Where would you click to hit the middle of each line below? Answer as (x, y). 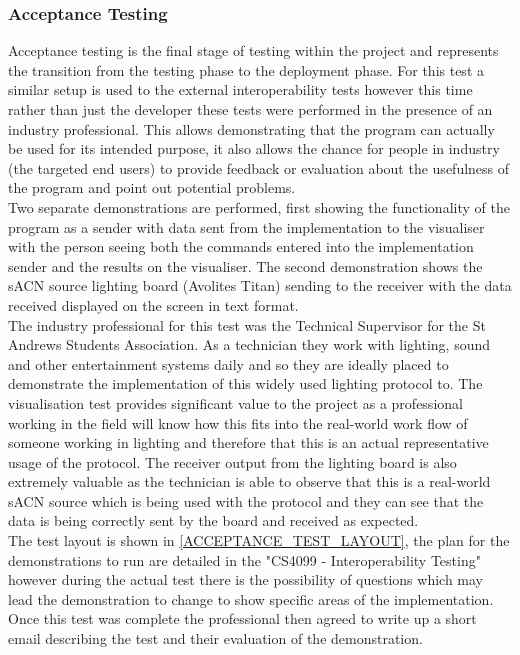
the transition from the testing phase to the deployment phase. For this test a (246, 69)
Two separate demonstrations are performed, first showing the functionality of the (259, 206)
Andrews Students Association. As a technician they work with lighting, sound (249, 344)
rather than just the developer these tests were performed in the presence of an (250, 109)
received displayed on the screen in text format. (153, 304)
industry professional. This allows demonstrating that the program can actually (251, 128)
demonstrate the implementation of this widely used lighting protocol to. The (245, 383)
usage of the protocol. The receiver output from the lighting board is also (232, 461)
